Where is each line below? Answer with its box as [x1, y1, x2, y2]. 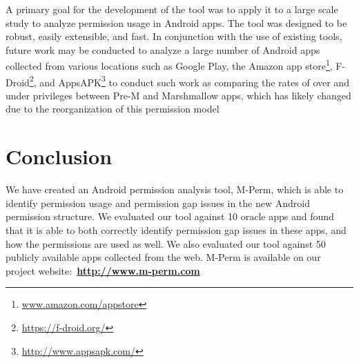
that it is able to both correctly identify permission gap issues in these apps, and [6, 222, 347, 237]
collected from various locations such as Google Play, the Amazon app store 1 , [6, 57, 333, 73]
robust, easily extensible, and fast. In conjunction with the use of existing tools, [6, 29, 342, 43]
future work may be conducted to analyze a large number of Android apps [6, 42, 320, 57]
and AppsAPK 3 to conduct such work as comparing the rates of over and [39, 72, 349, 89]
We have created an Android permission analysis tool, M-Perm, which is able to [6, 182, 344, 197]
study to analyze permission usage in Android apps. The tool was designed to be [6, 15, 347, 30]
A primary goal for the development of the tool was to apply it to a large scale [6, 2, 338, 16]
